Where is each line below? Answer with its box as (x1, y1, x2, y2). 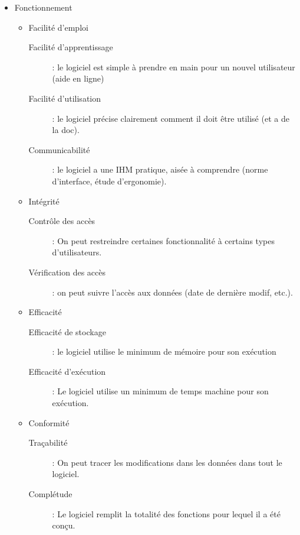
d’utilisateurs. (52, 246, 102, 258)
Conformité (28, 416, 70, 429)
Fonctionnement (14, 1, 72, 13)
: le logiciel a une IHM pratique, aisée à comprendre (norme (52, 163, 268, 176)
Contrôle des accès (28, 215, 95, 227)
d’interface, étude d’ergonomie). (52, 174, 167, 187)
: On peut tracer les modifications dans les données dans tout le (52, 456, 282, 468)
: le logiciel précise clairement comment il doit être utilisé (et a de (52, 112, 289, 124)
